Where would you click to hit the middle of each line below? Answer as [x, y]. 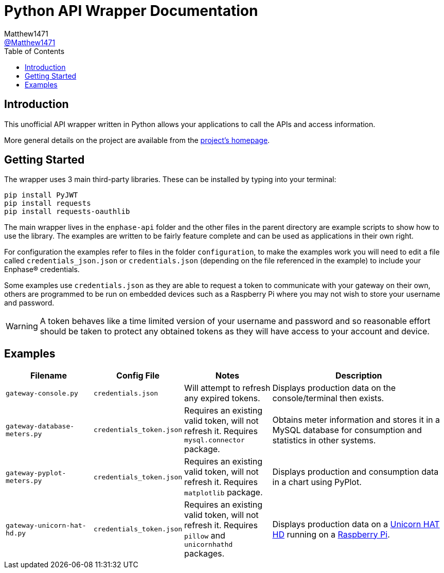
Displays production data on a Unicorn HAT [356, 524]
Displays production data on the [334, 388]
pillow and [205, 536]
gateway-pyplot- [36, 473]
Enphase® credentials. [42, 270]
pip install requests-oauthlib [67, 212]
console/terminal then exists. [328, 398]
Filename [48, 376]
